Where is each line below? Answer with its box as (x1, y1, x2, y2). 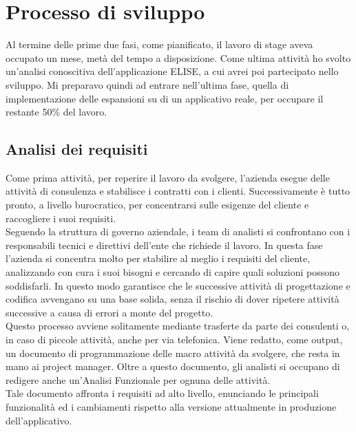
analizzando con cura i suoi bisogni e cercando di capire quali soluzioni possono (6, 265, 340, 279)
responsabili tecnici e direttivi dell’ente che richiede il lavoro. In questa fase (6, 237, 323, 252)
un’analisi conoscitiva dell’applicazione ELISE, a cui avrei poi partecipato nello (6, 64, 339, 78)
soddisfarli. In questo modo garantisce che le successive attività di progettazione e (6, 278, 350, 292)
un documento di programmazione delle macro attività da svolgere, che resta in (6, 345, 340, 360)
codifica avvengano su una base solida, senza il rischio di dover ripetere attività (6, 292, 339, 306)
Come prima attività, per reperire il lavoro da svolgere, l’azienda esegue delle (6, 170, 330, 184)
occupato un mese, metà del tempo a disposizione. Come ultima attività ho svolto (6, 50, 351, 65)
